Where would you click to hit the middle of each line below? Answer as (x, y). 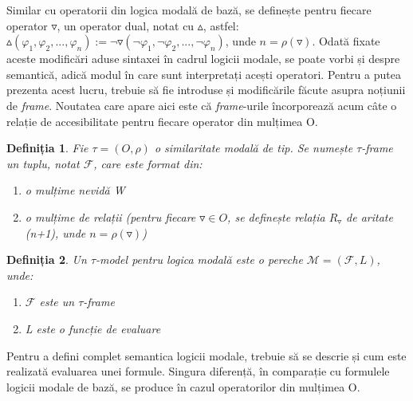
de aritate (370, 216)
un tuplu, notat (43, 163)
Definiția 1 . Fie (47, 148)
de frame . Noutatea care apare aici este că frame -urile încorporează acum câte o (202, 105)
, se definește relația (276, 216)
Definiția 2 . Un (47, 259)
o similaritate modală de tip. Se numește (254, 148)
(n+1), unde (55, 232)
